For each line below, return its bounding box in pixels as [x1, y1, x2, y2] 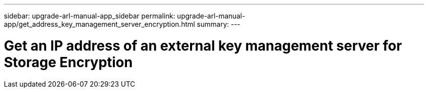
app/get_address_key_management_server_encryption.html [4, 20, 195, 28]
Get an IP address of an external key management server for [4, 37, 402, 54]
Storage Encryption [4, 54, 133, 71]
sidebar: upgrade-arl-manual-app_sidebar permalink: [4, 12, 175, 20]
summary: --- [197, 20, 240, 28]
